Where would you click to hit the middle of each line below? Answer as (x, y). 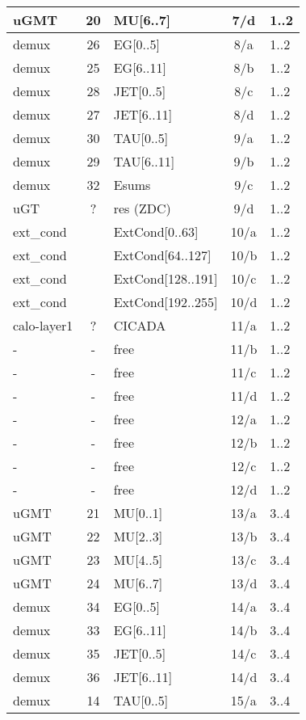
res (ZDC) (142, 208)
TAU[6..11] (144, 161)
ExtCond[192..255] (166, 302)
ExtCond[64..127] (162, 255)
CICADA (140, 325)
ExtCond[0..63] (156, 232)
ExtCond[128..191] (166, 278)
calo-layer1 (43, 325)
